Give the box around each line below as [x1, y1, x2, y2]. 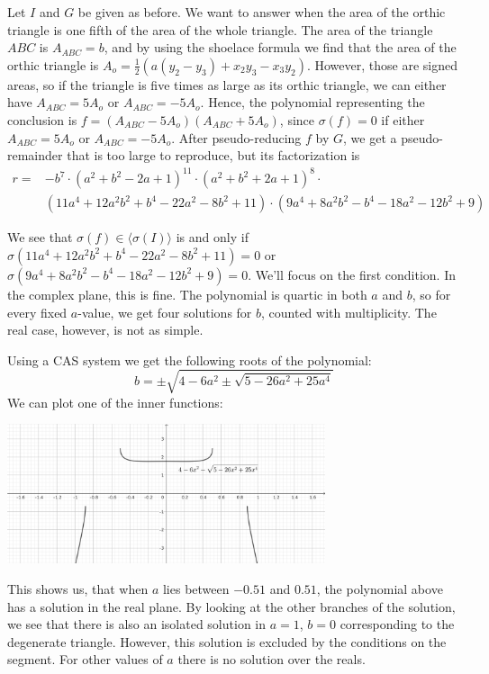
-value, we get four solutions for [77, 302, 252, 321]
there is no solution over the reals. [177, 650, 366, 669]
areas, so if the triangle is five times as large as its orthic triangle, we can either [7, 75, 447, 94]
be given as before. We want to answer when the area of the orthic [77, 3, 446, 21]
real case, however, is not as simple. [7, 320, 204, 339]
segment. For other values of [7, 650, 163, 669]
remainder [7, 146, 63, 165]
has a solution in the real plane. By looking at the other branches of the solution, [7, 597, 456, 616]
